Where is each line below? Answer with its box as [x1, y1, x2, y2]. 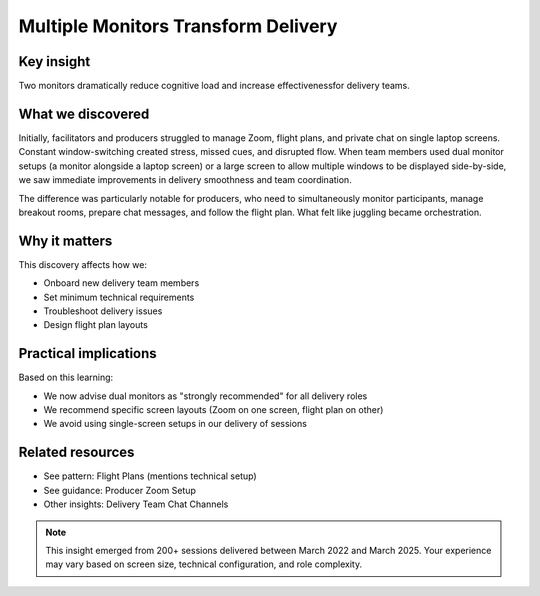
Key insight [18, 53, 91, 70]
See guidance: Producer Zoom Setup [43, 484, 197, 496]
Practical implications [18, 345, 157, 362]
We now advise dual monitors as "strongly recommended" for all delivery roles [43, 390, 368, 402]
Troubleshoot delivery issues [43, 305, 163, 317]
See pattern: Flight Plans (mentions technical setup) [43, 470, 257, 482]
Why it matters [18, 232, 113, 249]
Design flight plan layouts [43, 319, 149, 331]
